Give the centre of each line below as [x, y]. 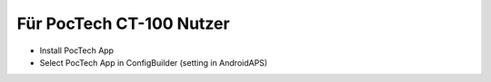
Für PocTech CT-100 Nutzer [124, 23]
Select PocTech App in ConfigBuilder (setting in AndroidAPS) [154, 62]
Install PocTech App [76, 50]
